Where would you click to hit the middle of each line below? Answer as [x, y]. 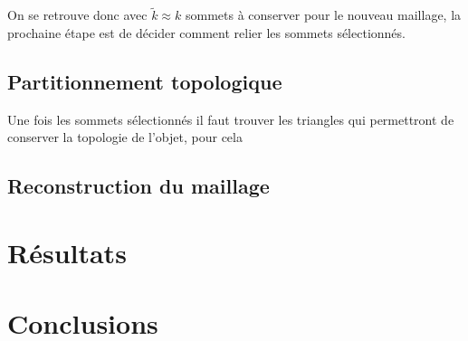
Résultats [67, 252]
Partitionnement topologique [145, 81]
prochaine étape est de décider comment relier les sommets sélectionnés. [206, 32]
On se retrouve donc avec [77, 15]
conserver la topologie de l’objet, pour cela [125, 137]
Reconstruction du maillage [138, 186]
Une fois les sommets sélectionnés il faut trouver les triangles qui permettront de [231, 119]
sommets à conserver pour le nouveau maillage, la [324, 15]
